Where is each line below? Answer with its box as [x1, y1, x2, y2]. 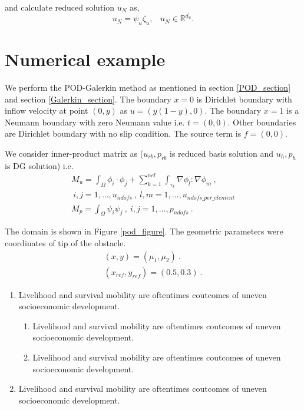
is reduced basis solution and [169, 147, 274, 159]
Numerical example [5, 47, 166, 71]
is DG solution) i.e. [5, 159, 74, 171]
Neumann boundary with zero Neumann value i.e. [5, 115, 185, 128]
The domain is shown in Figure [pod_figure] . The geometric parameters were [5, 225, 283, 237]
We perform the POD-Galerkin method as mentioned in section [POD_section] [5, 81, 291, 94]
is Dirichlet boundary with [196, 92, 292, 105]
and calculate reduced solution [5, 1, 115, 13]
